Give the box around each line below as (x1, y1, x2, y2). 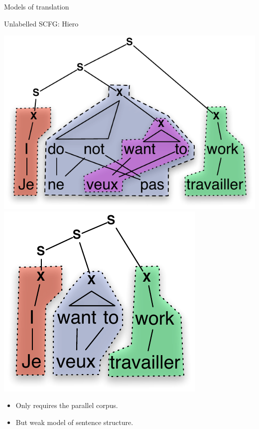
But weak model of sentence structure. (15, 417, 133, 427)
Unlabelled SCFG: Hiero (4, 18, 79, 28)
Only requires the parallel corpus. (15, 400, 118, 411)
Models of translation (4, 1, 69, 11)
